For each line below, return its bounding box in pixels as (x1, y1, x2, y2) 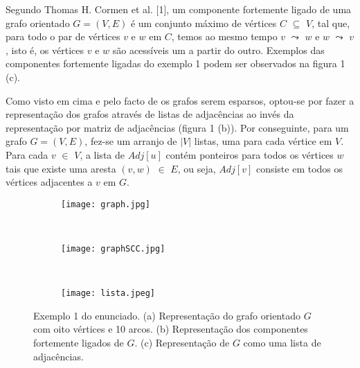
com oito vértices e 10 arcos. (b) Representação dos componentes (33, 322, 308, 336)
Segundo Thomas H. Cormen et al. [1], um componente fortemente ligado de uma (6, 2, 352, 16)
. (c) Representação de (134, 335, 230, 350)
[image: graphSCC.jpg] (61, 243, 165, 254)
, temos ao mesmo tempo (171, 29, 278, 44)
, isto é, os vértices (6, 42, 84, 57)
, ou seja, (177, 161, 216, 175)
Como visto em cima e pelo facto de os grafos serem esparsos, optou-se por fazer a (6, 93, 354, 107)
